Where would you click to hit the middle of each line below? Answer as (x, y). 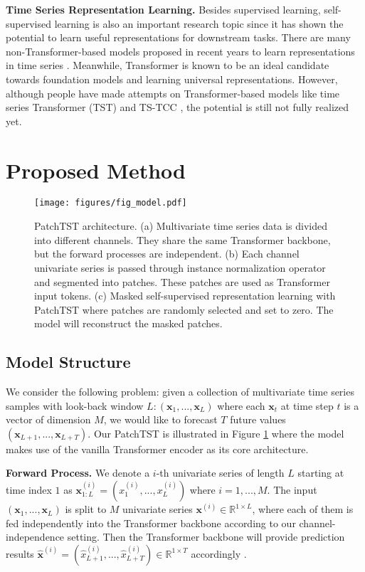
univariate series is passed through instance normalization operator (180, 267)
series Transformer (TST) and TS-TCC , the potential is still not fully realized (178, 107)
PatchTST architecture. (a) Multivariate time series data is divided (181, 226)
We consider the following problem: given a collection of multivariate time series (180, 392)
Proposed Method (96, 170)
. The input (292, 490)
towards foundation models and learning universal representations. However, (172, 79)
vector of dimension (48, 419)
